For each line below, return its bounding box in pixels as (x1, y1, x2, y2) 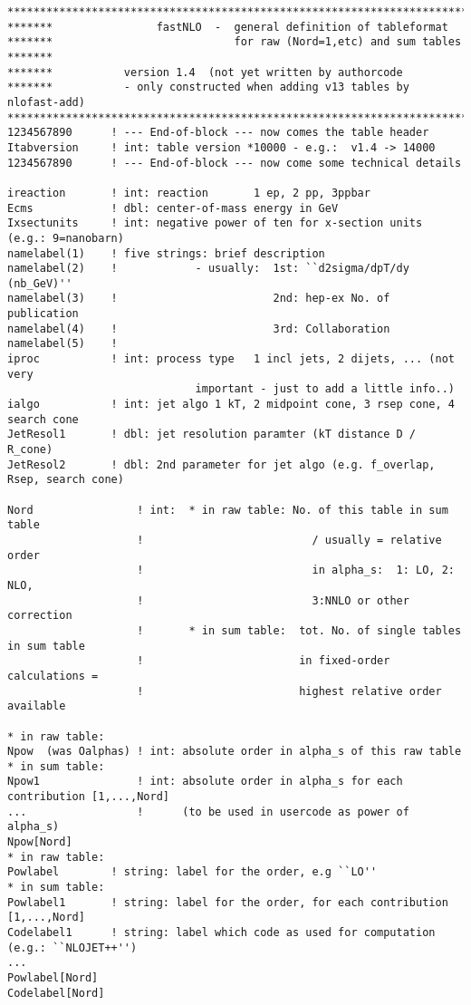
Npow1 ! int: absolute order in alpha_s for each (7, 775, 403, 788)
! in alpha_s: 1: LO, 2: (137, 564, 455, 577)
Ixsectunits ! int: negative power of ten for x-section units (7, 217, 423, 230)
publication (7, 307, 79, 321)
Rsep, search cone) (7, 473, 124, 487)
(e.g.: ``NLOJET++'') (7, 941, 138, 954)
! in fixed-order (137, 654, 390, 668)
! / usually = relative (137, 533, 442, 546)
